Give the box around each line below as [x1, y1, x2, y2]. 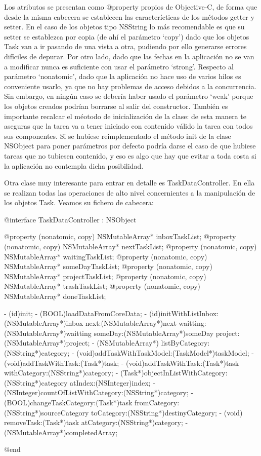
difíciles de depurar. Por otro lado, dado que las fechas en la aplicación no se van [4, 51, 254, 61]
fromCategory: [135, 397, 180, 407]
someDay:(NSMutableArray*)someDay [94, 327, 214, 338]
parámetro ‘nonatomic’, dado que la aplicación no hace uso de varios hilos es [4, 71, 241, 82]
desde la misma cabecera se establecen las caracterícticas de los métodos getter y [4, 11, 254, 22]
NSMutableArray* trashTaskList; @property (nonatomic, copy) [4, 281, 201, 291]
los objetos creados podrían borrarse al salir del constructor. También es [4, 100, 228, 111]
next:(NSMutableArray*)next [85, 318, 177, 328]
